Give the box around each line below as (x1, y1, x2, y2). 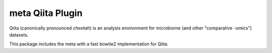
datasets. (9, 31, 29, 37)
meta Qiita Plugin (9, 7, 83, 18)
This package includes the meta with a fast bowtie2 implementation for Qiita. (9, 41, 169, 47)
